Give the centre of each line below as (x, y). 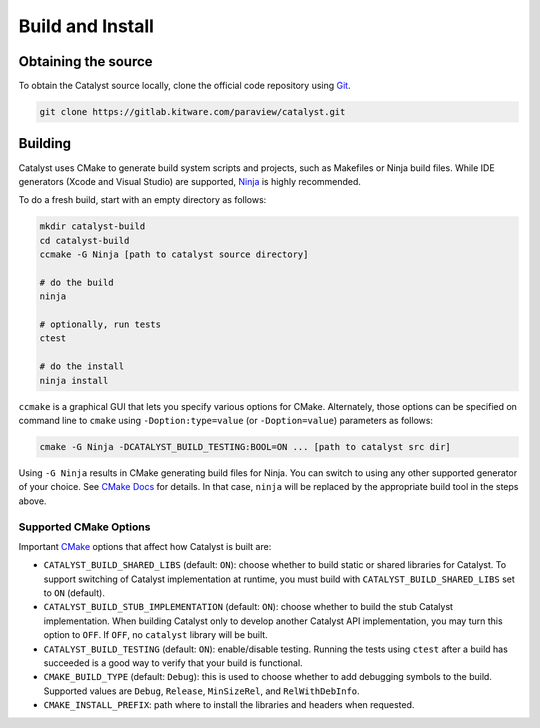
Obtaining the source (86, 61)
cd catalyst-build (84, 240)
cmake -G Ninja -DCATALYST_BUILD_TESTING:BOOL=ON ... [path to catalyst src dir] (245, 446)
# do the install (82, 366)
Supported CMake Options (84, 527)
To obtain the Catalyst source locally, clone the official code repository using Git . (184, 86)
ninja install (74, 380)
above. (32, 501)
